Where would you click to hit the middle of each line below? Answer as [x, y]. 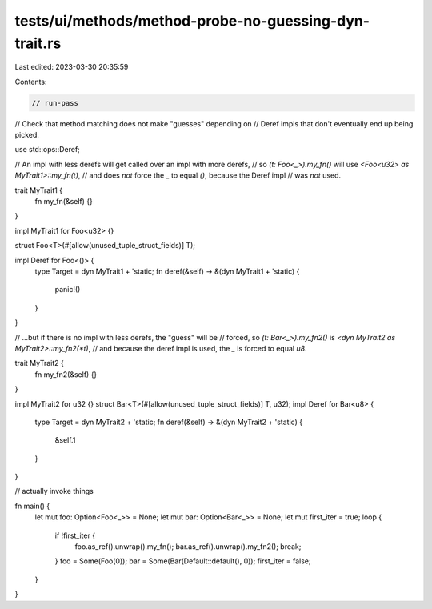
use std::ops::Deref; [47, 150]
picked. [27, 135]
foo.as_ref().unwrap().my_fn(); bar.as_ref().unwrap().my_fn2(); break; [188, 547]
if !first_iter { [75, 535]
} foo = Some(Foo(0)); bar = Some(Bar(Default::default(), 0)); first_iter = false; [183, 561]
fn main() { [32, 506]
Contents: [31, 82]
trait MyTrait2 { [39, 363]
